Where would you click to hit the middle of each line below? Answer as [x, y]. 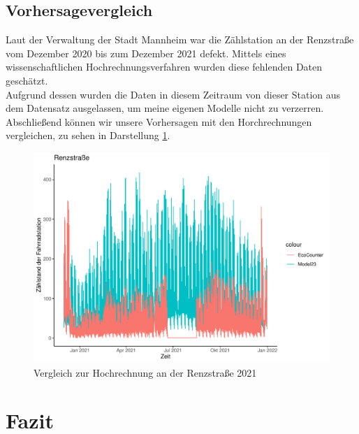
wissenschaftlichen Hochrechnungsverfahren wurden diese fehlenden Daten [164, 67]
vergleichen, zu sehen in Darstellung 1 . [88, 135]
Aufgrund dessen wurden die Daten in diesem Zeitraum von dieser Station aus [173, 94]
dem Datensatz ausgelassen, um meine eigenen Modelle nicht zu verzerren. [165, 108]
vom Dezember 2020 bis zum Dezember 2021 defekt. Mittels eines [146, 53]
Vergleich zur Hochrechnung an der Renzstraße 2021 [145, 372]
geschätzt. [27, 80]
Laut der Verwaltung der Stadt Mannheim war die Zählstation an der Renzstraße [180, 39]
